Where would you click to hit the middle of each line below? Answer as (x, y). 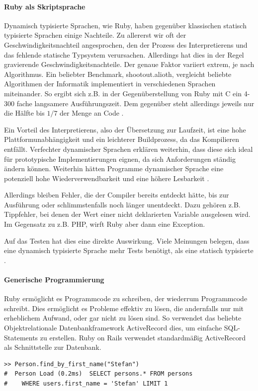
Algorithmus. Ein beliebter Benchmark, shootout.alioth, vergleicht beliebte (118, 74)
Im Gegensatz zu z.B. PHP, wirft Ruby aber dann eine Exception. (105, 224)
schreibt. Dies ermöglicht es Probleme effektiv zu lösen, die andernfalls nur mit (124, 308)
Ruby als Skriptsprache (45, 6)
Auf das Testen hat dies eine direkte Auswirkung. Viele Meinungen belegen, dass (127, 240)
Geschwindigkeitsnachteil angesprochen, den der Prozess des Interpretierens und (126, 44)
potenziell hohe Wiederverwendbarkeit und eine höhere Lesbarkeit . (107, 178)
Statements (21, 337)
